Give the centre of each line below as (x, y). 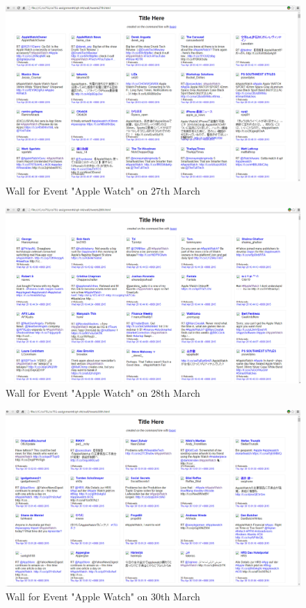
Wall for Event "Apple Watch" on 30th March (103, 596)
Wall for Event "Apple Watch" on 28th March (103, 393)
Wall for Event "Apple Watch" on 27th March (103, 191)
